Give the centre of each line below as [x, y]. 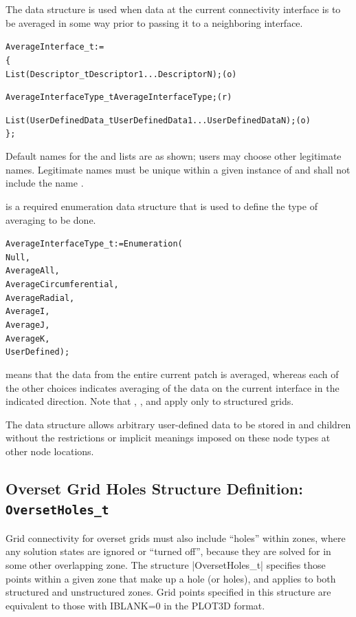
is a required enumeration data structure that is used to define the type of [162, 206]
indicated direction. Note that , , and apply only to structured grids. [150, 401]
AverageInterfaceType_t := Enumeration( [94, 244]
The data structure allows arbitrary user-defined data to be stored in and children [178, 424]
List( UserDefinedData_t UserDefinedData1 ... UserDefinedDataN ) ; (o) [158, 120]
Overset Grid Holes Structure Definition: [154, 488]
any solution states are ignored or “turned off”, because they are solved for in [168, 551]
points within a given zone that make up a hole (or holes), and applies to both [171, 578]
